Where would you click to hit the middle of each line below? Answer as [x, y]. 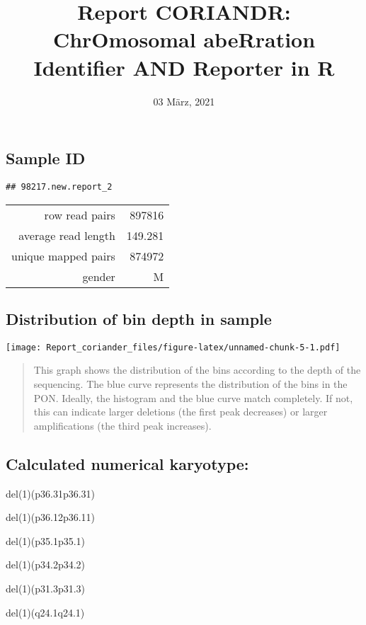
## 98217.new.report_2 [59, 187]
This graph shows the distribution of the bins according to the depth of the [197, 370]
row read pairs [80, 214]
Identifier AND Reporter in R [184, 67]
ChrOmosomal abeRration [184, 39]
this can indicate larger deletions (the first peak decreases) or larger [181, 412]
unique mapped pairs [63, 256]
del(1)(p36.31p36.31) [51, 493]
